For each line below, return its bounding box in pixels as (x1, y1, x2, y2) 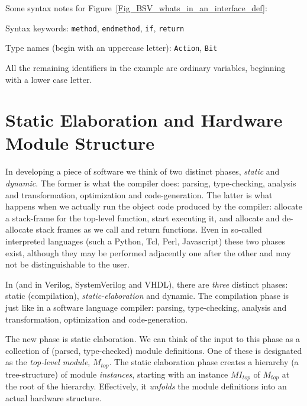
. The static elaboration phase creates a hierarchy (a (109, 356, 299, 368)
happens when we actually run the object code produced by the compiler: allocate (5, 200, 302, 212)
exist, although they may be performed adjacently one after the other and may (5, 246, 291, 259)
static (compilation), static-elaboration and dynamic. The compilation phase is (5, 289, 289, 302)
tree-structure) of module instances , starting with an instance (5, 368, 228, 380)
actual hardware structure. (5, 391, 102, 404)
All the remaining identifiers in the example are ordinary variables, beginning (5, 61, 286, 73)
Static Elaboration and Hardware (5, 108, 283, 132)
